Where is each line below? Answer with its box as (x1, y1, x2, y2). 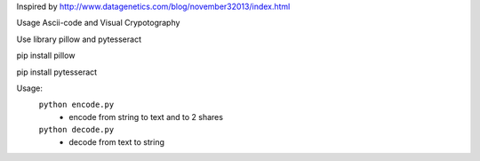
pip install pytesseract (16, 67, 98, 77)
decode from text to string (68, 136, 164, 147)
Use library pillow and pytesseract (16, 34, 142, 44)
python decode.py (38, 125, 115, 135)
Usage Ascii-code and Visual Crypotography (16, 18, 180, 28)
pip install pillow (16, 50, 76, 61)
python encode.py (38, 100, 115, 110)
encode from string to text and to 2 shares (68, 111, 224, 122)
